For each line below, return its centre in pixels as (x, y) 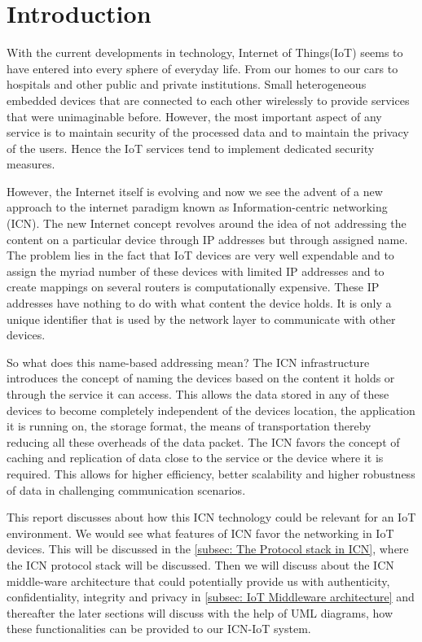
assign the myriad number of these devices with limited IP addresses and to (196, 271)
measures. (31, 164)
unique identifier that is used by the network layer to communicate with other (201, 319)
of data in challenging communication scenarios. (126, 489)
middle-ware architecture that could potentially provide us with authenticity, (198, 581)
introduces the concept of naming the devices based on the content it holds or (201, 378)
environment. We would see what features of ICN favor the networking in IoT (200, 533)
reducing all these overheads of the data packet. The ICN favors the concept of (203, 441)
